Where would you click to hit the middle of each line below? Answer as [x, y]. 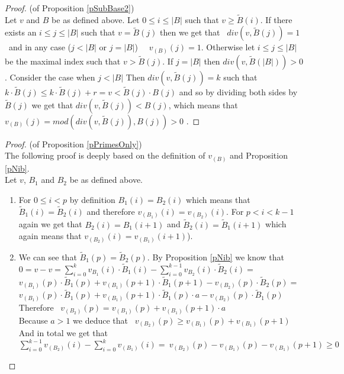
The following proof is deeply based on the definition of [105, 155]
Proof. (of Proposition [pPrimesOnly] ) [73, 144]
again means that [50, 236]
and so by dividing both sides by [238, 92]
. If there [276, 19]
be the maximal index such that [63, 61]
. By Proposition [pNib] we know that [216, 257]
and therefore [111, 211]
